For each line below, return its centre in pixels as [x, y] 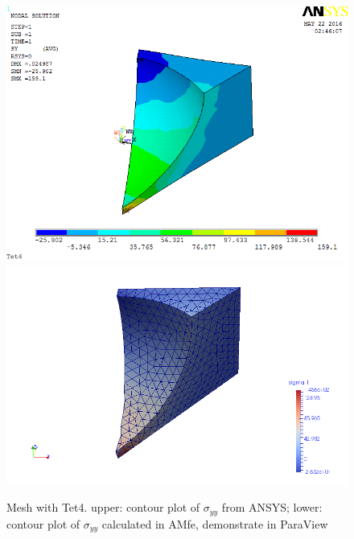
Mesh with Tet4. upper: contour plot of [103, 507]
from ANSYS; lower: [272, 507]
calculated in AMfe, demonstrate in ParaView [215, 523]
